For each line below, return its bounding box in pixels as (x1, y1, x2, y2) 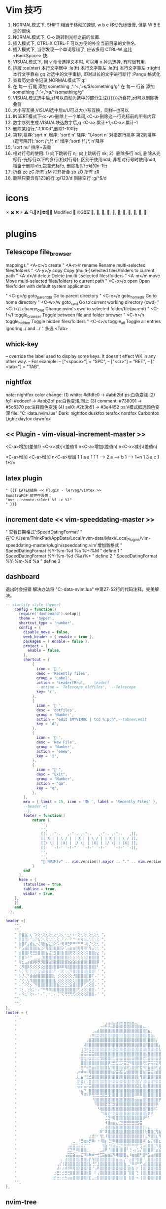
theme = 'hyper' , (18, 616, 55, 621)
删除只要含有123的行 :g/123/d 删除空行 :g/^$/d (12, 175, 107, 181)
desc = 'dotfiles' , (36, 707, 77, 713)
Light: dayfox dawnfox (5, 415, 51, 422)
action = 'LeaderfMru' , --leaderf (36, 680, 110, 685)
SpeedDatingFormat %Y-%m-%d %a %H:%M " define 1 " (5, 548, 123, 553)
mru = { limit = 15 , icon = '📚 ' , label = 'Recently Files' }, (23, 800, 158, 805)
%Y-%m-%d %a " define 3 (5, 558, 61, 564)
